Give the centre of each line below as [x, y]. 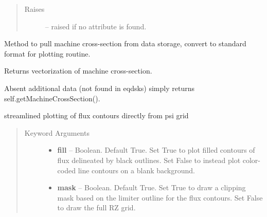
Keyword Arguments [57, 132]
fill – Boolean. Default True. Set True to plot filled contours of [156, 150]
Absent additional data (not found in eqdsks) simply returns [99, 88]
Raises [34, 9]
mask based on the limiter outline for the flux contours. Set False [160, 197]
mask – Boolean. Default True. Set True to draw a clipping [152, 187]
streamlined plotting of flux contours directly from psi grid [96, 115]
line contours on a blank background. [136, 170]
